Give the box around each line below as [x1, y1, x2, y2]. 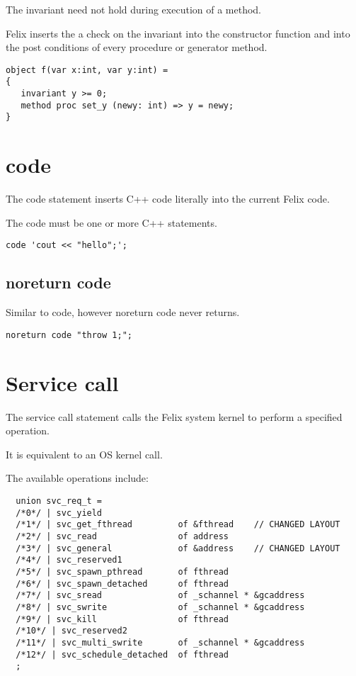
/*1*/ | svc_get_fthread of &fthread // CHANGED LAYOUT [16, 519, 340, 530]
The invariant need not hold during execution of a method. [6, 2, 262, 16]
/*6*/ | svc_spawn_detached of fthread [16, 578, 229, 589]
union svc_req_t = [16, 495, 103, 506]
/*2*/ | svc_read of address [16, 531, 229, 541]
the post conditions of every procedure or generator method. [6, 40, 268, 55]
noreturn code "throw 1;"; [6, 329, 132, 340]
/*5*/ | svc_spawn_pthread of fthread [16, 566, 229, 577]
